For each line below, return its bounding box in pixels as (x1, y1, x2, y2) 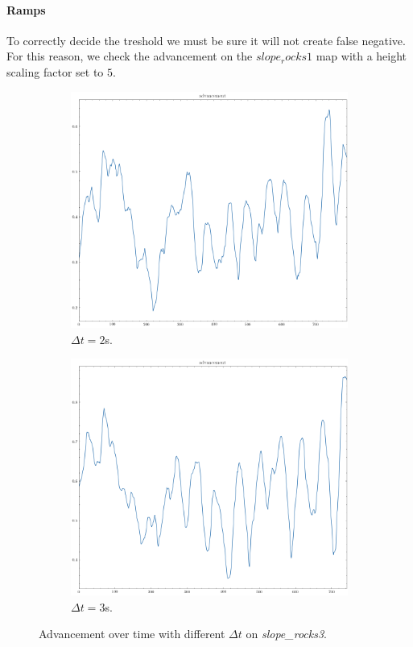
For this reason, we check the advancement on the (6, 48, 253, 64)
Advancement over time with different (39, 625, 225, 642)
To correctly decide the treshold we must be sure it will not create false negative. (6, 31, 406, 48)
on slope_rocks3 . (246, 625, 327, 642)
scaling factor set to (6, 63, 104, 80)
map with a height (316, 48, 407, 64)
